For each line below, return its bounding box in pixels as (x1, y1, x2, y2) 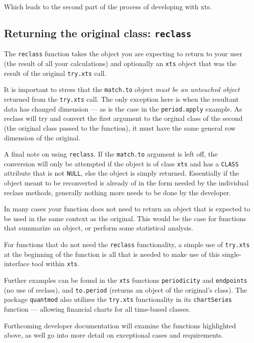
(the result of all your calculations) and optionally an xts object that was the (4, 58, 236, 69)
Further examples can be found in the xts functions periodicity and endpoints (4, 274, 248, 285)
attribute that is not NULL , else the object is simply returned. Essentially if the (4, 168, 239, 178)
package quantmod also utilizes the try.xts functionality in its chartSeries (4, 294, 232, 304)
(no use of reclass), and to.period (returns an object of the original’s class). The (4, 284, 247, 295)
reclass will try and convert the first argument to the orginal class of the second (4, 113, 243, 123)
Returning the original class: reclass (4, 25, 192, 40)
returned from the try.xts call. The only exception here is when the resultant (4, 94, 239, 104)
